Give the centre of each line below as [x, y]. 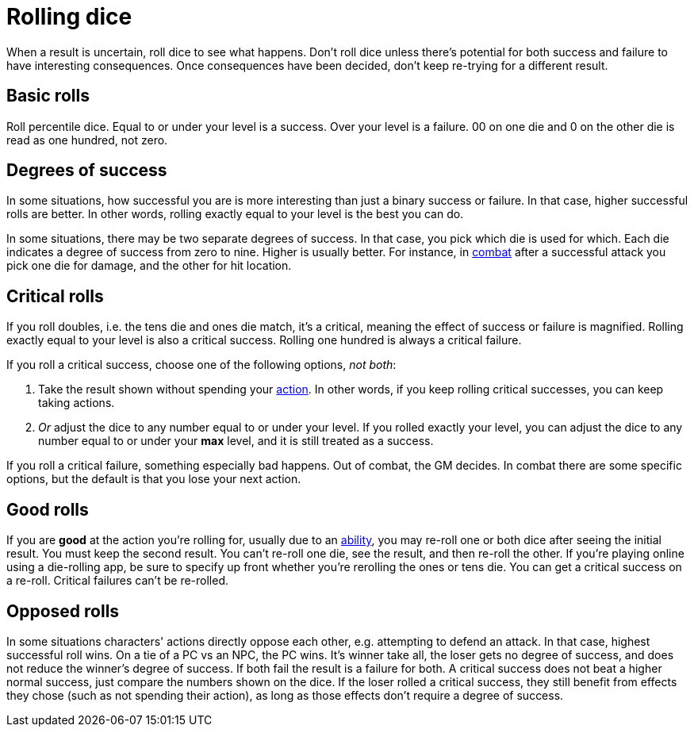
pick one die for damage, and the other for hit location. [149, 266]
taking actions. [77, 403]
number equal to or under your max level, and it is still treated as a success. [236, 441]
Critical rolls [55, 296]
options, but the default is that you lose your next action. [154, 479]
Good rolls [48, 509]
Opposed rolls [63, 611]
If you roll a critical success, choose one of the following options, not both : [201, 365]
